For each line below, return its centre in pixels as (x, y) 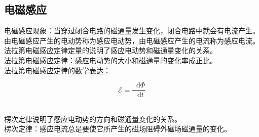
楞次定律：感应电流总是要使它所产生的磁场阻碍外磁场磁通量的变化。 (118, 129)
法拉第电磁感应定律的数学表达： (57, 70)
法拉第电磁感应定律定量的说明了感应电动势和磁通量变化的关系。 (110, 50)
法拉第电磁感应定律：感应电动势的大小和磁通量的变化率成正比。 (110, 60)
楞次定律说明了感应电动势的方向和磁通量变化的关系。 (93, 119)
